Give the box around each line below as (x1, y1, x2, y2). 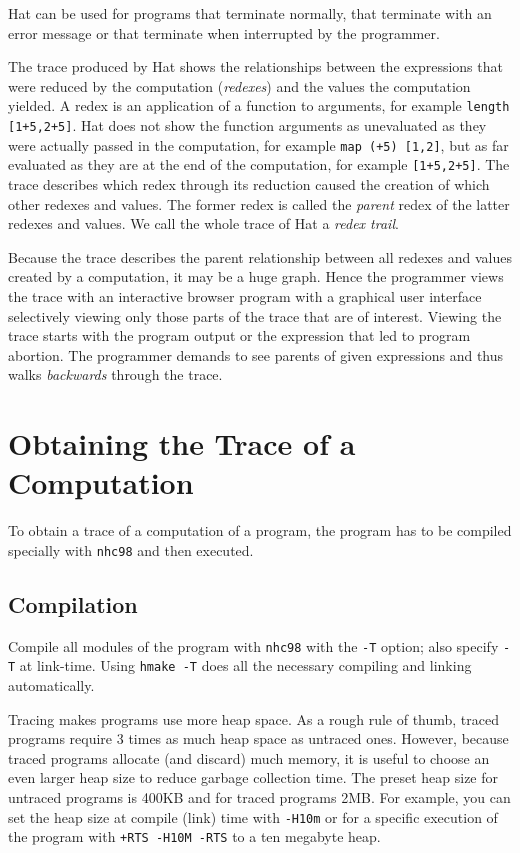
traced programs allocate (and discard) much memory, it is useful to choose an (8, 747, 490, 768)
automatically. (8, 675, 95, 696)
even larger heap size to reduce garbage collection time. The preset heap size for (8, 767, 498, 788)
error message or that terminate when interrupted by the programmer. (8, 22, 440, 43)
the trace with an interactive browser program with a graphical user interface (8, 285, 482, 306)
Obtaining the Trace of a (8, 423, 356, 464)
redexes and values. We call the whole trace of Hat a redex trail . (8, 213, 399, 234)
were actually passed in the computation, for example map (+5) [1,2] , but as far (8, 134, 509, 155)
